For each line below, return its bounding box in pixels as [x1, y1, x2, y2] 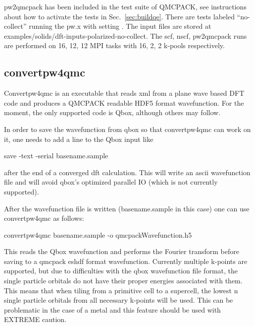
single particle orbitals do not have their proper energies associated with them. [4, 275, 243, 286]
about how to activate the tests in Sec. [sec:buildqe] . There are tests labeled [4, 11, 235, 21]
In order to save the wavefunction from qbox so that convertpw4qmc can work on [4, 124, 251, 134]
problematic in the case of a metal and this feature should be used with [4, 304, 221, 315]
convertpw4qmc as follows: [4, 213, 84, 223]
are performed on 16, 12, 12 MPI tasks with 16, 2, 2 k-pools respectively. [4, 40, 225, 51]
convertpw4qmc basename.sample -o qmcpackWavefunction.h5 [4, 229, 192, 240]
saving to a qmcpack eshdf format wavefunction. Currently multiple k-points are [4, 256, 248, 266]
